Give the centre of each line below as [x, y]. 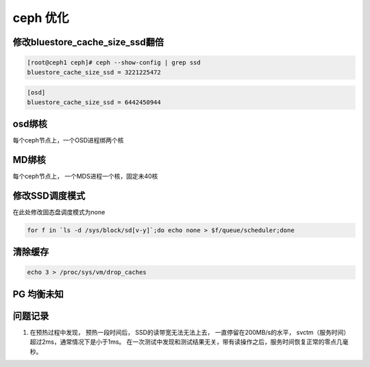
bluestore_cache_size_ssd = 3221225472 [94, 72]
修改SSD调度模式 [49, 195]
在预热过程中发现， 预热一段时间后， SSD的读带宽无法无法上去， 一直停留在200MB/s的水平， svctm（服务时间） [190, 332]
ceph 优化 [41, 18]
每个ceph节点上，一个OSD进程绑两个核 [68, 140]
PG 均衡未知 [38, 294]
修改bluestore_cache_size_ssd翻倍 [88, 42]
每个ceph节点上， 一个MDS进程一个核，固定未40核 [85, 176]
